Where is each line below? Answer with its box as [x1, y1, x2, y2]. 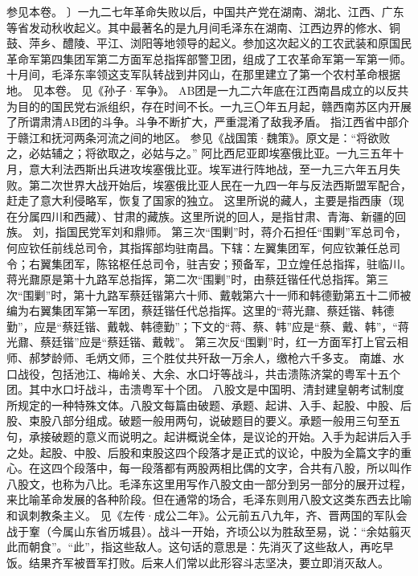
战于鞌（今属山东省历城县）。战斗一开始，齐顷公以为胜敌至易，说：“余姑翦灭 [6, 522, 412, 539]
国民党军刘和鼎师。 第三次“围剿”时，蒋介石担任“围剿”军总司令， [66, 223, 407, 240]
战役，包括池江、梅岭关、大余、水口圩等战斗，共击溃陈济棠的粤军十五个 [17, 365, 400, 382]
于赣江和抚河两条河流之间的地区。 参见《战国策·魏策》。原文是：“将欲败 [6, 129, 391, 145]
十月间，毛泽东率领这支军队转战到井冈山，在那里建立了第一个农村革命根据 [6, 66, 400, 83]
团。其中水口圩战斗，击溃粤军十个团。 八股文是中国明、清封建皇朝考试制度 [6, 381, 404, 398]
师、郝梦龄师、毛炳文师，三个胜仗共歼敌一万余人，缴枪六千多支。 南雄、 [6, 349, 393, 366]
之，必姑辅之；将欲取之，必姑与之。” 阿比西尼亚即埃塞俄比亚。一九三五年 [6, 145, 393, 161]
